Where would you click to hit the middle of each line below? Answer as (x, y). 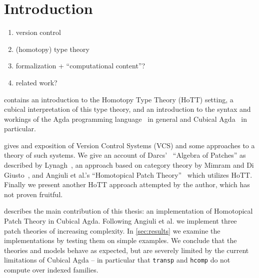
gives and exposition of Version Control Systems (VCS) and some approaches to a (129, 145)
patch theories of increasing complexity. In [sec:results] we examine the (112, 230)
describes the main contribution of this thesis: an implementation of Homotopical (128, 211)
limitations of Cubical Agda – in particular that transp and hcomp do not (117, 260)
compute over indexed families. (51, 270)
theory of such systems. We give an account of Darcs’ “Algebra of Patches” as (125, 155)
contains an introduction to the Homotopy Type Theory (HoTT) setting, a (119, 99)
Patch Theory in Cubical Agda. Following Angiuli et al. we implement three (120, 221)
